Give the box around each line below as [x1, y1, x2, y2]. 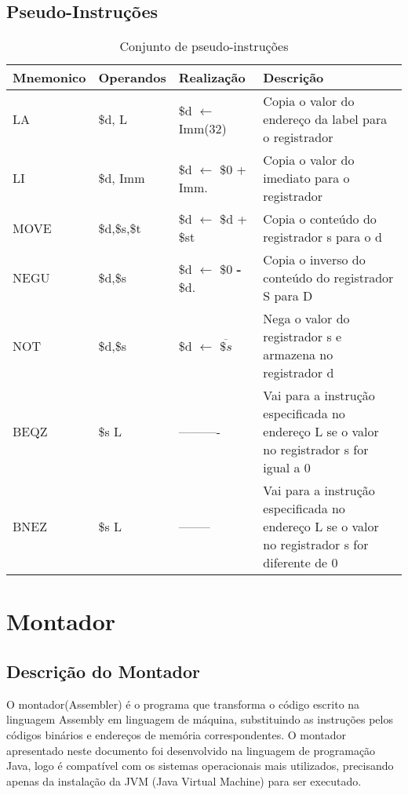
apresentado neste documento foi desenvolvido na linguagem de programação [6, 742, 376, 758]
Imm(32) [178, 119, 227, 137]
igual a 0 [263, 458, 311, 477]
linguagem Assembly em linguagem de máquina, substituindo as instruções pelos [6, 711, 393, 728]
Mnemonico [13, 68, 86, 87]
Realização [178, 68, 246, 87]
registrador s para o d [263, 228, 382, 246]
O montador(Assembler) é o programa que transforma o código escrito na [6, 695, 360, 712]
